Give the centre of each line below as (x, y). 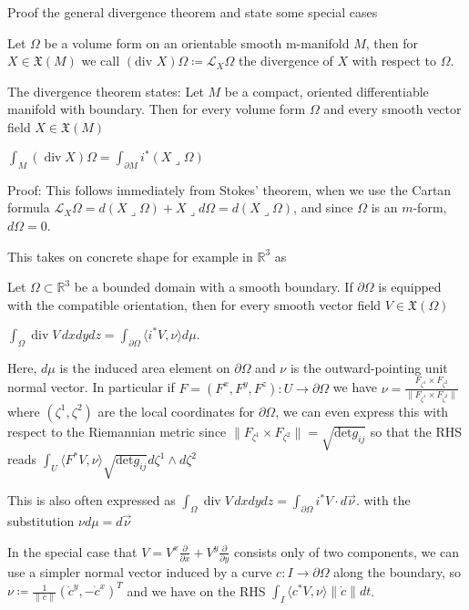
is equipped (410, 287)
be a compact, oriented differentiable (326, 91)
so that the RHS (416, 431)
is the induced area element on (145, 367)
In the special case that (72, 551)
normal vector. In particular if (91, 387)
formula (29, 207)
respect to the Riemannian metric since (117, 431)
